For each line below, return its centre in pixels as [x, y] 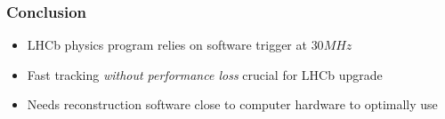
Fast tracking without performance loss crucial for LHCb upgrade [205, 74]
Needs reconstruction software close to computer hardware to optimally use [232, 104]
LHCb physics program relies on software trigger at [167, 45]
